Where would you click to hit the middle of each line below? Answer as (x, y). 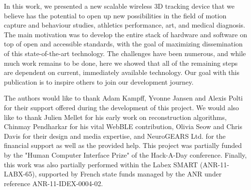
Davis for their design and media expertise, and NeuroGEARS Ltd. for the (115, 136)
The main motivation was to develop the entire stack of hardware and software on (126, 34)
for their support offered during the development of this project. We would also (122, 107)
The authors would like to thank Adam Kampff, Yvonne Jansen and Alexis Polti (124, 98)
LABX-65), (20, 174)
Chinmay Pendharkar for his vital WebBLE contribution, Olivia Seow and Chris (123, 126)
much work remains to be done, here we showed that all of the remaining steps (121, 63)
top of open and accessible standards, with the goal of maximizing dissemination (123, 44)
